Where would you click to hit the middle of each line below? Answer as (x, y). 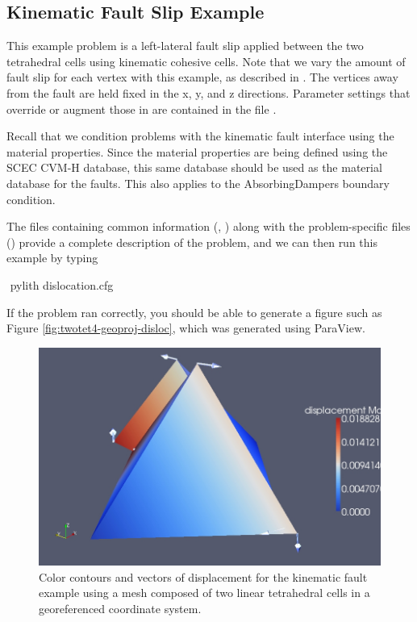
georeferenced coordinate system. (120, 608)
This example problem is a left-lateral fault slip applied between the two (185, 46)
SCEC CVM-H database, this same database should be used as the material (194, 167)
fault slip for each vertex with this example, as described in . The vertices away (202, 77)
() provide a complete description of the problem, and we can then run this (192, 242)
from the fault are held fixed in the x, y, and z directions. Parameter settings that (208, 92)
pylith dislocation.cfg (62, 284)
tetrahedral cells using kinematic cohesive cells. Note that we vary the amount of (206, 61)
